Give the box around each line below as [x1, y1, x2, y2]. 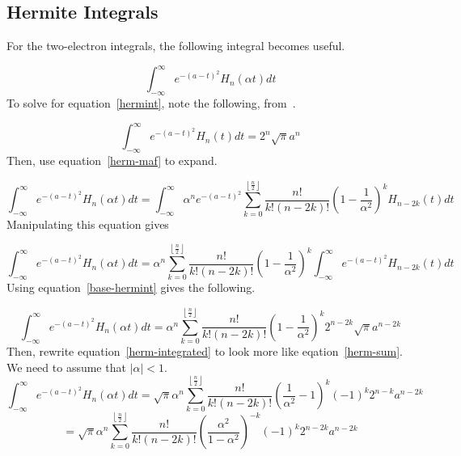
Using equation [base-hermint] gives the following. [6, 279, 256, 296]
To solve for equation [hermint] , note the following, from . [6, 95, 296, 112]
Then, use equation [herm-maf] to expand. [6, 151, 218, 168]
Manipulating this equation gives [6, 215, 169, 232]
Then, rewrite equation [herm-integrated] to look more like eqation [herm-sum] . [6, 343, 403, 360]
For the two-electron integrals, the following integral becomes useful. [6, 37, 345, 54]
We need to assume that [6, 358, 126, 375]
